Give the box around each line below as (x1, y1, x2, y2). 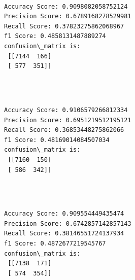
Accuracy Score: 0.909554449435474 (4, 210, 124, 218)
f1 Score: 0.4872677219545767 (4, 240, 106, 248)
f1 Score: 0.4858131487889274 (4, 32, 106, 40)
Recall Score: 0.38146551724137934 (4, 230, 124, 237)
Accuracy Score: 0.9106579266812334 (4, 106, 128, 114)
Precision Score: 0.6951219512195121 (4, 116, 131, 124)
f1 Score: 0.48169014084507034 (4, 136, 110, 144)
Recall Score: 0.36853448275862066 (4, 126, 124, 134)
